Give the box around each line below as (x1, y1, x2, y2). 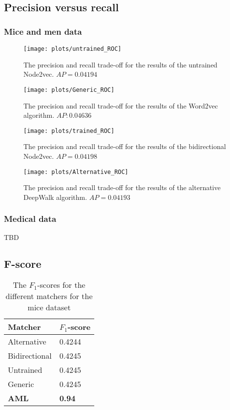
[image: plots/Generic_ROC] (23, 86, 115, 93)
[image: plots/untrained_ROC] (23, 45, 122, 52)
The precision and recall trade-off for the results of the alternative (23, 182, 221, 193)
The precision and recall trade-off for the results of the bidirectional (23, 141, 226, 151)
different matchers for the (5, 290, 93, 302)
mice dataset (27, 302, 71, 313)
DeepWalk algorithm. (23, 192, 87, 202)
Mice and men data (4, 25, 82, 37)
